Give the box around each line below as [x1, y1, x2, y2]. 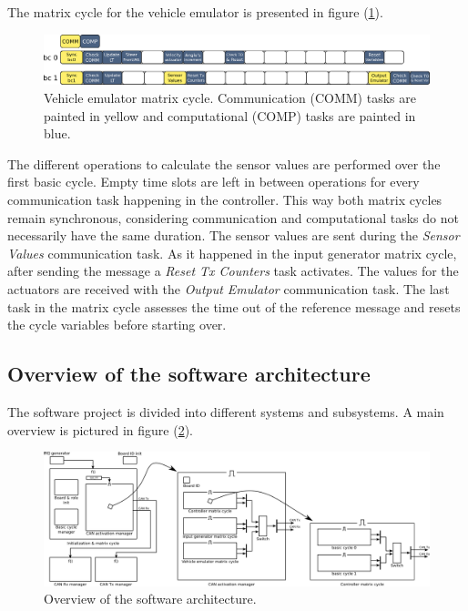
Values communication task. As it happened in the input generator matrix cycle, [7, 243, 457, 262]
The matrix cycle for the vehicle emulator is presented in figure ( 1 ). [7, 3, 383, 21]
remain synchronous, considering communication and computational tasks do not [7, 208, 459, 227]
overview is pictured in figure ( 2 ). [7, 420, 193, 439]
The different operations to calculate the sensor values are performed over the [7, 154, 441, 173]
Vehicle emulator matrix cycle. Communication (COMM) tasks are [44, 88, 416, 107]
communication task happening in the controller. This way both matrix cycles [7, 190, 443, 209]
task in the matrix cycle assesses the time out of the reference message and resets [7, 297, 461, 316]
